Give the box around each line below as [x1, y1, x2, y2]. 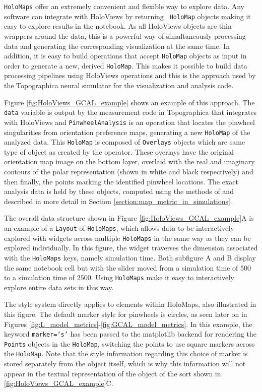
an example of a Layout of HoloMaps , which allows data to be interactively [4, 222, 234, 233]
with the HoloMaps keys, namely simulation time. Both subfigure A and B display [4, 252, 256, 263]
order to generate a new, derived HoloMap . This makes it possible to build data [4, 60, 247, 71]
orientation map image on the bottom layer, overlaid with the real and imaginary [4, 156, 255, 167]
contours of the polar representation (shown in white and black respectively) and [4, 166, 253, 176]
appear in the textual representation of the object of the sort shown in [4, 368, 221, 378]
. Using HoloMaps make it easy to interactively [91, 272, 234, 283]
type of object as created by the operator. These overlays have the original [4, 146, 234, 157]
